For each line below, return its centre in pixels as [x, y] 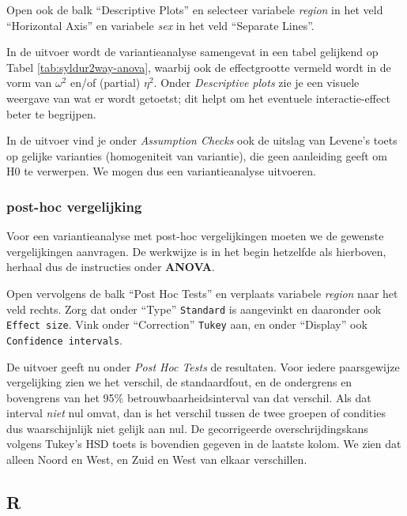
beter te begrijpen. [51, 113]
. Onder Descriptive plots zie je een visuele [256, 83]
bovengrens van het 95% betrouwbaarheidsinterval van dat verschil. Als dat [189, 397]
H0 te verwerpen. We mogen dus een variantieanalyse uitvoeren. [161, 171]
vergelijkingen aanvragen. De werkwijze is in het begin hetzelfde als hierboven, [196, 251]
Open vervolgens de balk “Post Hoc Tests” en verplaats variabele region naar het [202, 293]
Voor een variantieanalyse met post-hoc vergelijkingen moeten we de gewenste [195, 236]
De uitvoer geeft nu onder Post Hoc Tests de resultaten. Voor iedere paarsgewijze [203, 366]
